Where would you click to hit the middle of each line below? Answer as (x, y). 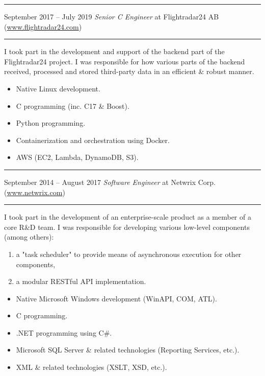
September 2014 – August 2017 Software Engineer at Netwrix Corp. (110, 182)
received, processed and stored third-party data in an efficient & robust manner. (129, 71)
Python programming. (51, 123)
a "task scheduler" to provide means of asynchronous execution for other (129, 254)
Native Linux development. (58, 88)
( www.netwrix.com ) (35, 192)
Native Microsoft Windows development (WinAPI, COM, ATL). (116, 298)
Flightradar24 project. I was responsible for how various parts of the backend (125, 61)
